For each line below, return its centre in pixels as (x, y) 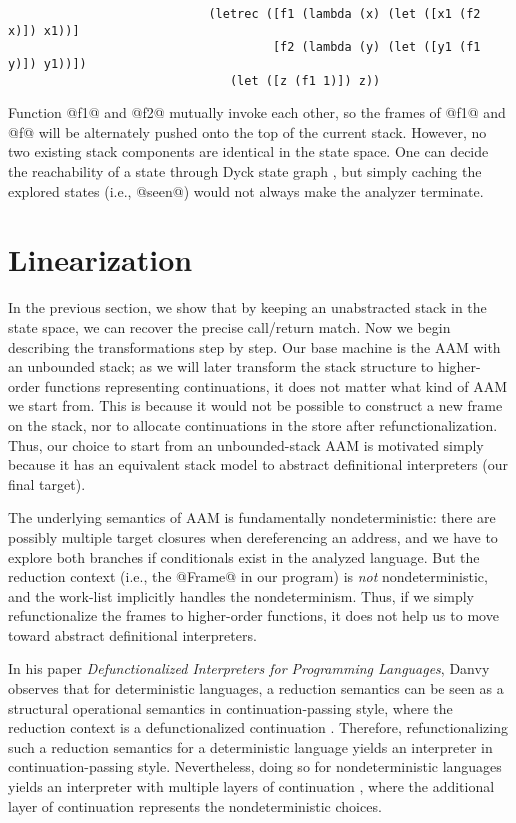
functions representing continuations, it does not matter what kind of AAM (276, 385)
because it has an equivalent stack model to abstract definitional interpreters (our (258, 464)
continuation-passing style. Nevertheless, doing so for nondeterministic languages (255, 766)
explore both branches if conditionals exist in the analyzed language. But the (244, 556)
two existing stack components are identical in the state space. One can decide (248, 151)
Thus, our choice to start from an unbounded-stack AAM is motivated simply (246, 444)
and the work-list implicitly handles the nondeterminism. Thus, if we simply (241, 595)
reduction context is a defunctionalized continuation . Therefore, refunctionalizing (258, 727)
